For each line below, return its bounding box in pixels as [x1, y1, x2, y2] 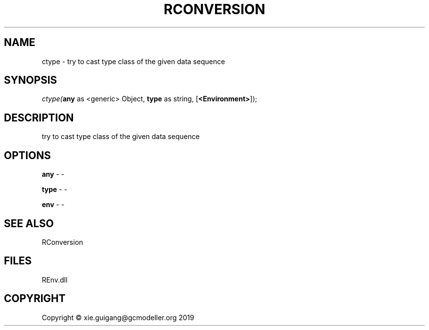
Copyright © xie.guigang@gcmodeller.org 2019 [42, 313, 194, 322]
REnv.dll [42, 275, 68, 284]
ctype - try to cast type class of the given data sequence [42, 57, 225, 66]
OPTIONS [4, 149, 51, 162]
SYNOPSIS [4, 74, 57, 87]
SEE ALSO [4, 217, 54, 230]
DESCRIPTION [4, 111, 74, 124]
